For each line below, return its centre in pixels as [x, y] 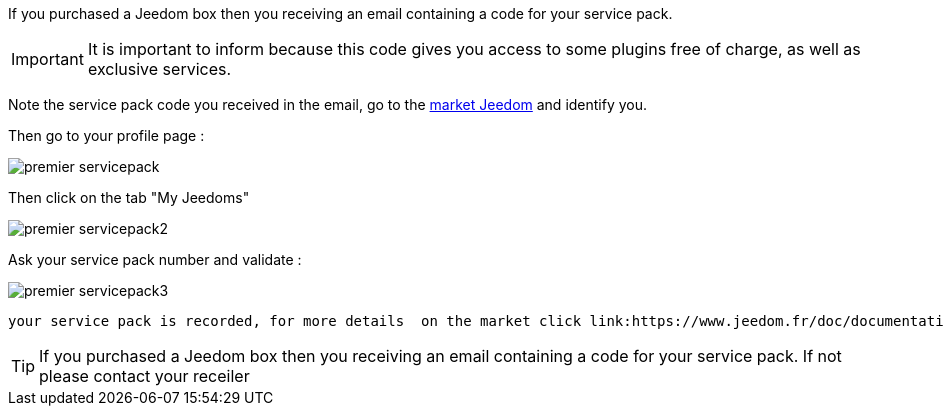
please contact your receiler [144, 376]
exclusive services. [159, 69]
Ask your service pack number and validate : [155, 259]
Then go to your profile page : [106, 135]
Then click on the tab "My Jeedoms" [129, 197]
